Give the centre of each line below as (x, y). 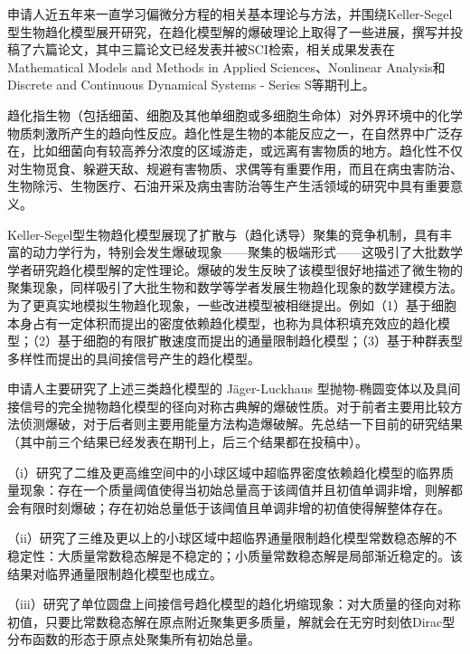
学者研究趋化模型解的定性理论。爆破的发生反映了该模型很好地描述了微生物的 (235, 269)
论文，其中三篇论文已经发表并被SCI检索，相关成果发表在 (226, 49)
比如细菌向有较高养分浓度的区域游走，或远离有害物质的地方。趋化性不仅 (247, 151)
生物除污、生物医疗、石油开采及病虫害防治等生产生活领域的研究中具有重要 (229, 186)
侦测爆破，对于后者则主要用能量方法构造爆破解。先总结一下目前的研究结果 (241, 424)
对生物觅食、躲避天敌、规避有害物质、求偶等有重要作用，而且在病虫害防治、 (235, 168)
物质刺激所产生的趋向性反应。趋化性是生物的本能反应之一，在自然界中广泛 (229, 133)
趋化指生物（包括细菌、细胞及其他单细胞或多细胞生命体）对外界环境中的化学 (235, 114)
